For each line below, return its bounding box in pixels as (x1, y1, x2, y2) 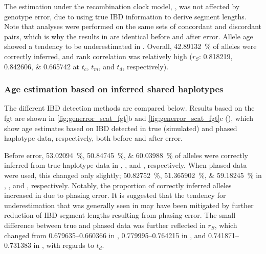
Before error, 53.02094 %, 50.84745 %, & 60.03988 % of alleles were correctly (4, 149, 248, 160)
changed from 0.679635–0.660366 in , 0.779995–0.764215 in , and (4, 230, 206, 240)
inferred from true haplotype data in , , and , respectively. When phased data (4, 160, 247, 170)
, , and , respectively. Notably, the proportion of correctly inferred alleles (4, 180, 232, 190)
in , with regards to (33, 240, 94, 250)
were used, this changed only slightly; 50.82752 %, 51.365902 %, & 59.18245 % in (4, 169, 262, 180)
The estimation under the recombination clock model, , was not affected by (4, 1, 240, 11)
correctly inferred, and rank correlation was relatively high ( (4, 50, 192, 61)
